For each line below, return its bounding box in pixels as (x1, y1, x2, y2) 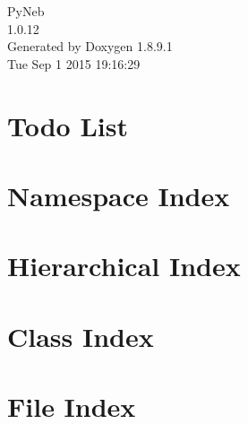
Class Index (7, 317, 154, 354)
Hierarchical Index (7, 247, 241, 284)
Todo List (7, 107, 128, 143)
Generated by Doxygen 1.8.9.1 (7, 37, 173, 56)
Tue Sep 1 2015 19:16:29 (7, 54, 141, 73)
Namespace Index (7, 177, 230, 213)
